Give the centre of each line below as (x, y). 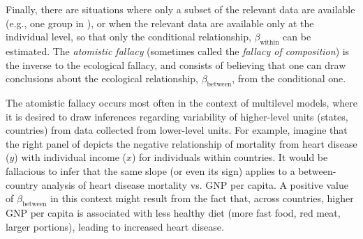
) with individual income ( (70, 157)
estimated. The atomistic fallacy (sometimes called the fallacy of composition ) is (178, 51)
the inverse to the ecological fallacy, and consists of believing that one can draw (176, 64)
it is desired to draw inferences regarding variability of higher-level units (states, (177, 116)
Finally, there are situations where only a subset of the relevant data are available (180, 9)
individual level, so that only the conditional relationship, (128, 37)
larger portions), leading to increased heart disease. (115, 226)
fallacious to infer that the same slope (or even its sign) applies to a (150, 170)
